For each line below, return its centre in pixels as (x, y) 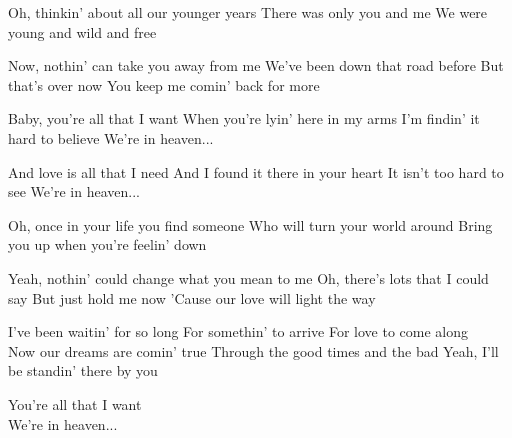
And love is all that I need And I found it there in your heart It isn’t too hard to (256, 171)
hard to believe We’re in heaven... (111, 137)
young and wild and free (82, 31)
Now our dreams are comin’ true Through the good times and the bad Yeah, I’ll (253, 350)
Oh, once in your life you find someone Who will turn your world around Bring (250, 224)
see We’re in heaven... (74, 191)
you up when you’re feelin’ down (107, 244)
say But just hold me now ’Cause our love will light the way (192, 297)
